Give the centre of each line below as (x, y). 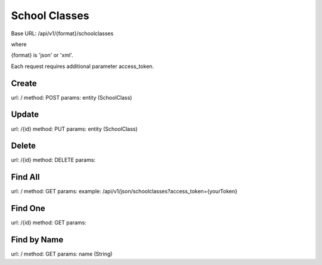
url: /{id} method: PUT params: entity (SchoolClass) (74, 129)
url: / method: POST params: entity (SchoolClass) (72, 97)
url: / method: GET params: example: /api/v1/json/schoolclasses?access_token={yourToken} (124, 192)
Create (24, 83)
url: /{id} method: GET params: (49, 223)
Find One (28, 209)
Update (25, 114)
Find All (25, 177)
